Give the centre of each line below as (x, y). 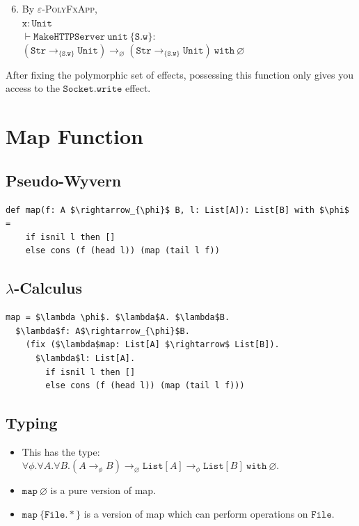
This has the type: (61, 451)
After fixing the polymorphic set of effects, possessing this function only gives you (180, 74)
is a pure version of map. (103, 490)
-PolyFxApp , (70, 8)
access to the (33, 88)
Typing (32, 423)
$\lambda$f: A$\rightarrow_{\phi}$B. (103, 331)
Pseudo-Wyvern (64, 180)
